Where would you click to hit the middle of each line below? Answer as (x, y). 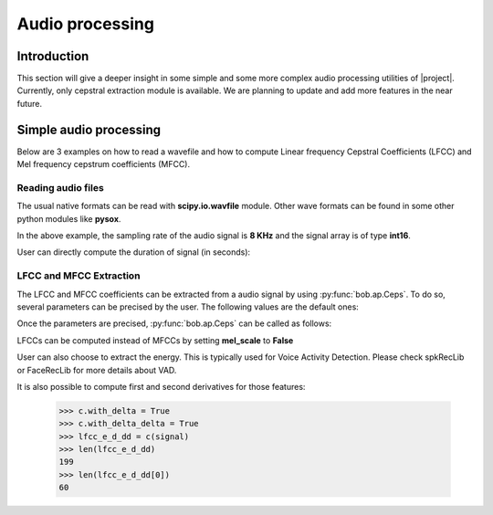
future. (30, 103)
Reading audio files (60, 187)
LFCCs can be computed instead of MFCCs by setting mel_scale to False (155, 340)
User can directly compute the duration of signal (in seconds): (134, 252)
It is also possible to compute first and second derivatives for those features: (161, 386)
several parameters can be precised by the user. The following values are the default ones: (188, 307)
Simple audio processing (89, 129)
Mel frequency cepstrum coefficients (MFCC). (104, 164)
